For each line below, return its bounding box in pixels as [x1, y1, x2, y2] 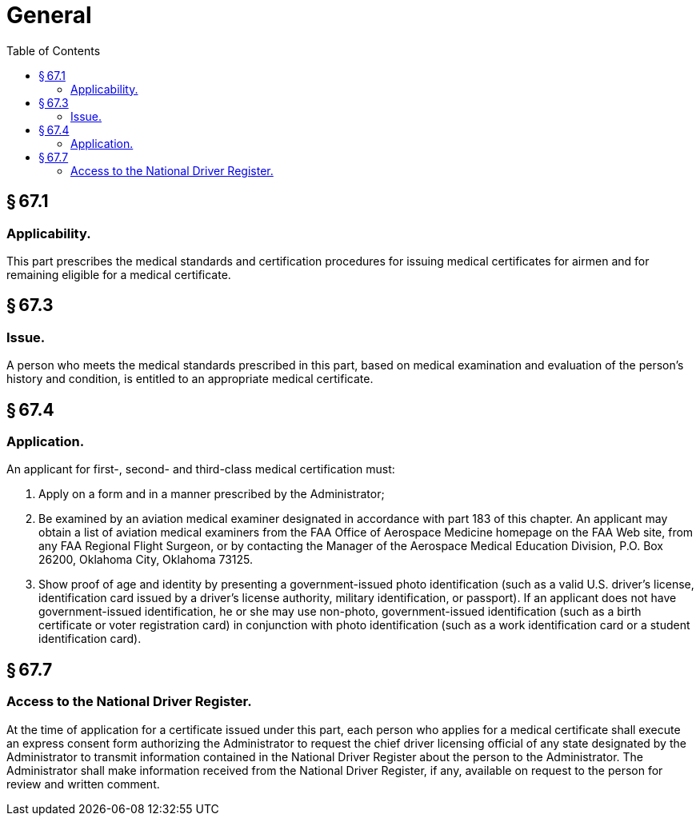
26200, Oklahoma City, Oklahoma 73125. [38, 553, 254, 567]
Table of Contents [6, 43, 101, 58]
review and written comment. [6, 776, 160, 791]
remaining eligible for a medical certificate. [6, 267, 231, 281]
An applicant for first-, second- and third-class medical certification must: [6, 462, 395, 477]
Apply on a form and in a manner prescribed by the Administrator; [38, 487, 385, 501]
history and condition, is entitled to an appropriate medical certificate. [6, 372, 374, 386]
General [6, 2, 92, 29]
